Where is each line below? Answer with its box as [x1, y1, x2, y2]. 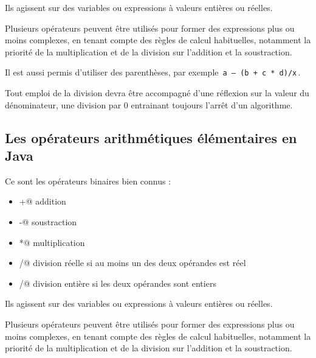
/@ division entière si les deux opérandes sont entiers [19, 276, 216, 289]
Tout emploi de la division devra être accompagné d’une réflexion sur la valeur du [5, 86, 309, 99]
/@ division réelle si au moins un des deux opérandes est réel [19, 256, 246, 269]
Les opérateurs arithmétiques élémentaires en [5, 128, 297, 147]
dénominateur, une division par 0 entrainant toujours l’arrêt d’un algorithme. [5, 98, 293, 111]
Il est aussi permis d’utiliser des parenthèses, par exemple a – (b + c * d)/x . [5, 66, 301, 79]
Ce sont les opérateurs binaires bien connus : [5, 174, 171, 187]
